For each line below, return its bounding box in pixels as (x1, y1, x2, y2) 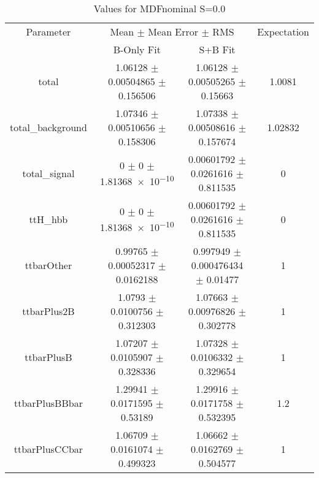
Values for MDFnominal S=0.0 (93, 1, 226, 15)
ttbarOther (25, 258, 72, 272)
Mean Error (148, 25, 199, 39)
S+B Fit (199, 42, 236, 56)
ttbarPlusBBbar (13, 396, 83, 410)
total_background (10, 120, 87, 134)
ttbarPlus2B (22, 304, 75, 318)
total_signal (22, 166, 75, 180)
